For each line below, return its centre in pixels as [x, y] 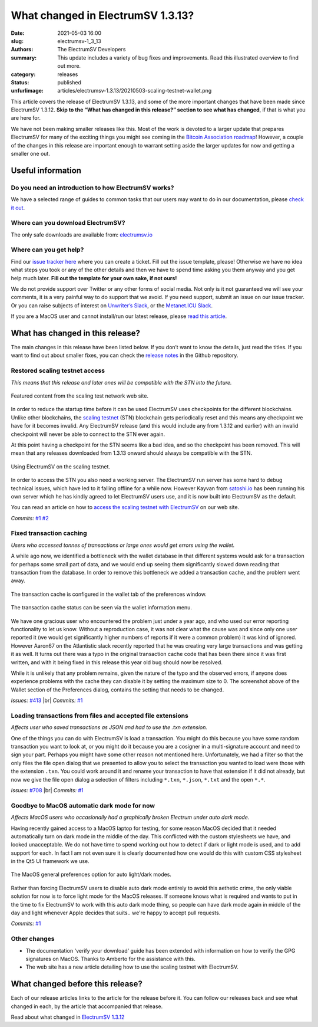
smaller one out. [30, 154]
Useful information [46, 170]
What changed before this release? [77, 984]
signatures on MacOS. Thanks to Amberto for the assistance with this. [110, 959]
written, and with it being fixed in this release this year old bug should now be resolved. [117, 662]
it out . [18, 208]
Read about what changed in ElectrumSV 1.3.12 [68, 1017]
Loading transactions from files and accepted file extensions [100, 716]
